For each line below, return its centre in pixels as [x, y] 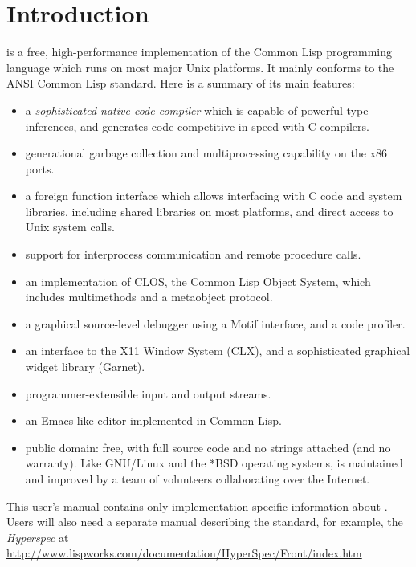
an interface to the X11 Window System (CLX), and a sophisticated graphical [218, 351]
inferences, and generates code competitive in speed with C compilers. [197, 126]
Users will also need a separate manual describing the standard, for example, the [205, 522]
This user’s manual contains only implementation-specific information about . [197, 506]
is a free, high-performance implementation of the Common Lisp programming [200, 52]
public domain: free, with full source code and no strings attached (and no [208, 447]
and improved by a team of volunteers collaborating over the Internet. [198, 479]
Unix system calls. [70, 227]
